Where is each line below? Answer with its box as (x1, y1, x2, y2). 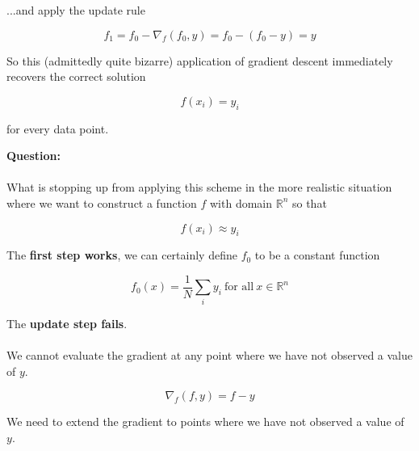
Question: (6, 147, 61, 164)
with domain (210, 194, 273, 211)
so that (291, 194, 327, 211)
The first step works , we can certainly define (6, 247, 237, 263)
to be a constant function (254, 247, 380, 263)
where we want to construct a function (6, 194, 197, 211)
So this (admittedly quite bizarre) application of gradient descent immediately (6, 52, 393, 69)
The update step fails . (6, 314, 128, 331)
